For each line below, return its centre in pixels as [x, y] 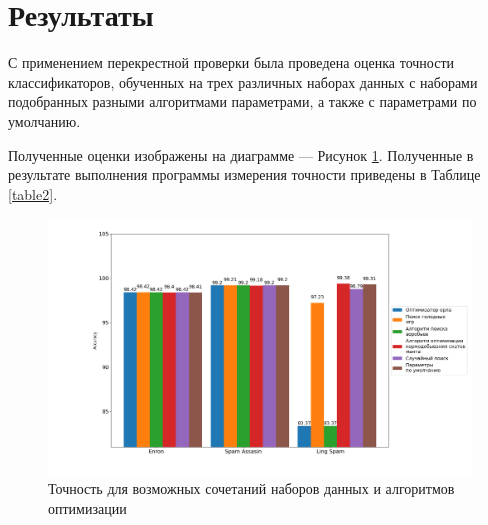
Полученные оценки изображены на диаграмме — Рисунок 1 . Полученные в [241, 154]
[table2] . [33, 193]
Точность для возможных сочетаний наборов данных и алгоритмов [251, 488]
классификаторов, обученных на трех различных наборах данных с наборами [243, 81]
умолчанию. [44, 120]
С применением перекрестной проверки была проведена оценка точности [231, 62]
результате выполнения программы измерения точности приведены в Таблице [244, 174]
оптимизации [87, 507]
